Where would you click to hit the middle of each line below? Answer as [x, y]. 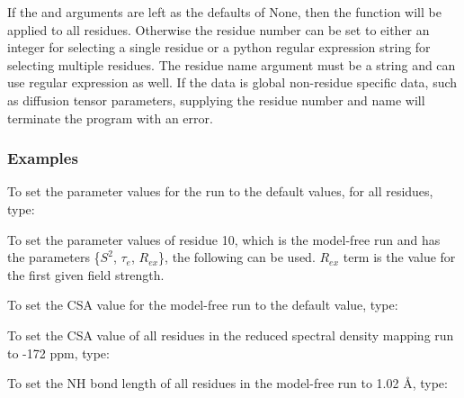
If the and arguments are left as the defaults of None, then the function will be [224, 12]
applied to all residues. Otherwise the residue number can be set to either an [219, 29]
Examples [43, 158]
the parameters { [54, 257]
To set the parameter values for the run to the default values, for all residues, [220, 191]
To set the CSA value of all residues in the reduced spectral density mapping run [231, 335]
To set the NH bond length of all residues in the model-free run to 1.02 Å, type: [228, 383]
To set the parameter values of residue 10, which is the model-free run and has [224, 239]
